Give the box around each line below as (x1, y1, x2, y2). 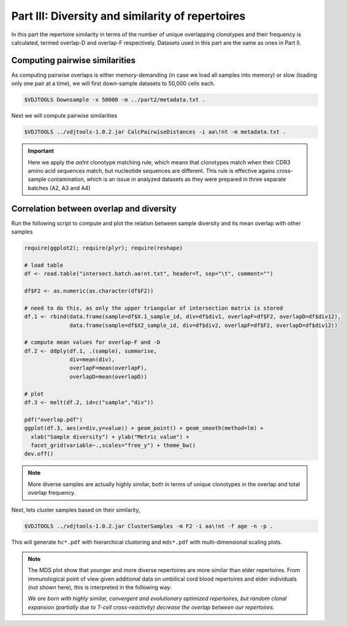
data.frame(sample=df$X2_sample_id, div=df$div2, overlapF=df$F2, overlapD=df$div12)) (69, 322, 338, 329)
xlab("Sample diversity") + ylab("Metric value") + (31, 433, 189, 440)
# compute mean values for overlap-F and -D (24, 339, 161, 346)
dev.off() (24, 451, 54, 457)
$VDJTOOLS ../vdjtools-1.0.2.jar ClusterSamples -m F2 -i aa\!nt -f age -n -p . (24, 522, 273, 530)
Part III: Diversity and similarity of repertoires (11, 9, 246, 23)
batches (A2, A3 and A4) (28, 184, 91, 191)
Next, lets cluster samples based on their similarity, (11, 506, 140, 513)
